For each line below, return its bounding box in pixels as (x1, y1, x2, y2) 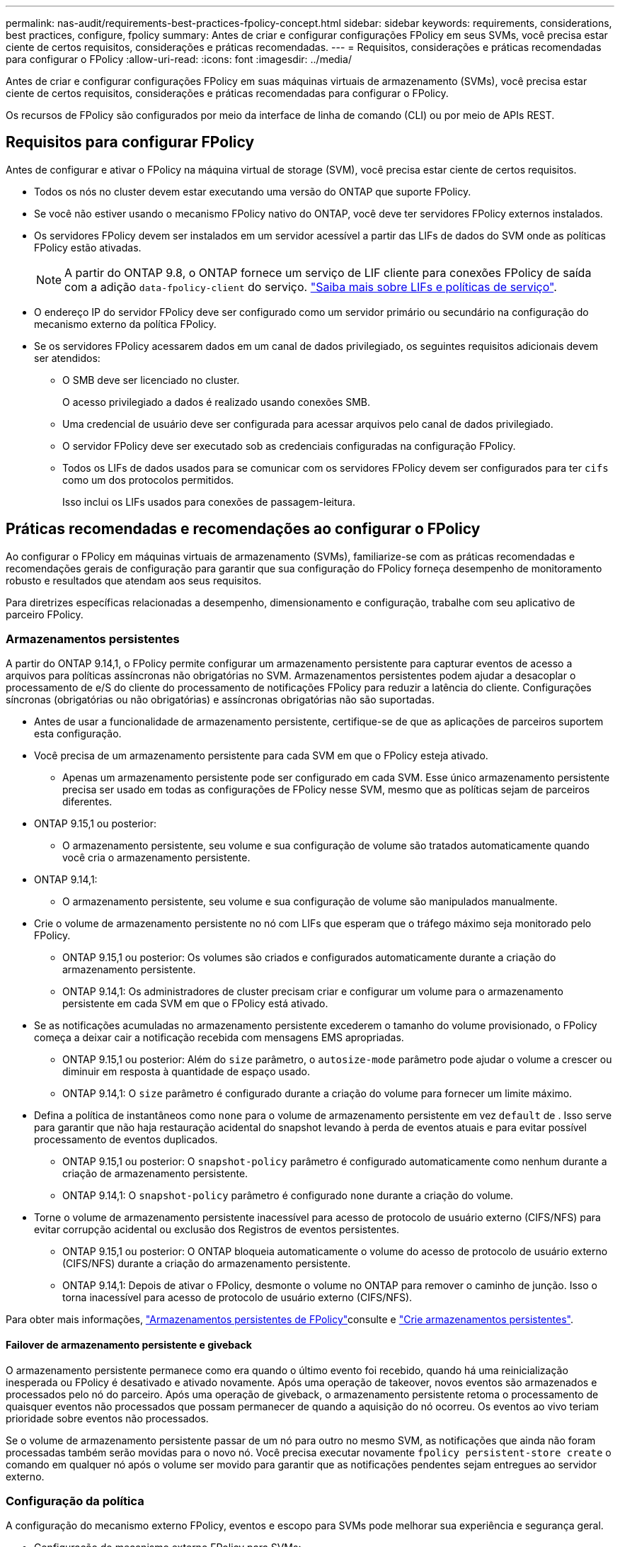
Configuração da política (6, 1494, 144, 1509)
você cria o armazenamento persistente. (62, 851, 251, 864)
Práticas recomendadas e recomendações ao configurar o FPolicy (6, 520, 481, 538)
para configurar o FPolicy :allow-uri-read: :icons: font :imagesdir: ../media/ (6, 53, 352, 65)
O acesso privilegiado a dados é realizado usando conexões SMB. (62, 395, 371, 408)
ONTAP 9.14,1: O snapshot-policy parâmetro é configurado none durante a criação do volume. (62, 1189, 514, 1202)
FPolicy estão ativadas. (34, 241, 142, 254)
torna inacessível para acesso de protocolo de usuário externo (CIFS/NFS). (62, 1291, 413, 1304)
